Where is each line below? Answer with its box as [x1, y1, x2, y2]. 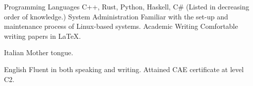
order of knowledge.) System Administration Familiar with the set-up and [4, 11, 228, 21]
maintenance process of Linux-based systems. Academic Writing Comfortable [4, 21, 238, 31]
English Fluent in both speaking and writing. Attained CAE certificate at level [4, 64, 244, 74]
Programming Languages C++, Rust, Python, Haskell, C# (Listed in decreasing [4, 1, 250, 11]
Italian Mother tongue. [4, 47, 73, 58]
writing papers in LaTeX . [4, 30, 81, 41]
